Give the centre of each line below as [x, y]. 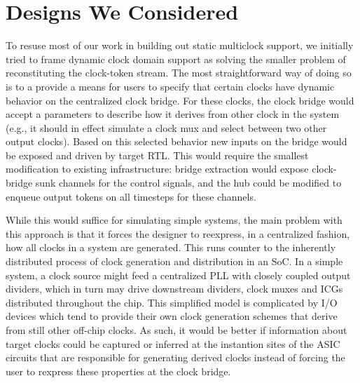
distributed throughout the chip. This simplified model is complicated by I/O [172, 302]
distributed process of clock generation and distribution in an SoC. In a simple [174, 261]
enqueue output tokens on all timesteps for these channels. [131, 196]
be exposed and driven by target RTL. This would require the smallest [157, 155]
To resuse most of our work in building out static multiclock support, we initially [180, 45]
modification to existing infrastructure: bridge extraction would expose [157, 169]
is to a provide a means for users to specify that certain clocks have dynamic [170, 86]
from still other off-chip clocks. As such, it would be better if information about [176, 330]
